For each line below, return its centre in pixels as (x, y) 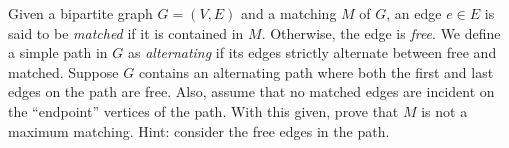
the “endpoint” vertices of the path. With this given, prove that (203, 110)
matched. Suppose (63, 71)
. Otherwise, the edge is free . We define (381, 32)
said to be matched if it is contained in (126, 32)
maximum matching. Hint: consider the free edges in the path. (199, 130)
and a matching (289, 13)
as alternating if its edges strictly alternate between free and (312, 52)
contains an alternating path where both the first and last (316, 71)
